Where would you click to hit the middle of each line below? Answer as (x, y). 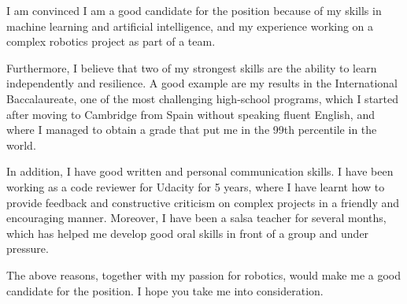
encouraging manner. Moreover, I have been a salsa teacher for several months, (196, 218)
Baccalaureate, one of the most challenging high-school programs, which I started (203, 98)
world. (21, 145)
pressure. (28, 248)
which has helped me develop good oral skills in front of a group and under (188, 233)
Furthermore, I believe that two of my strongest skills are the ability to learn (192, 67)
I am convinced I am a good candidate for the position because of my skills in (194, 10)
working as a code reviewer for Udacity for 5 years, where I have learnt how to (196, 186)
